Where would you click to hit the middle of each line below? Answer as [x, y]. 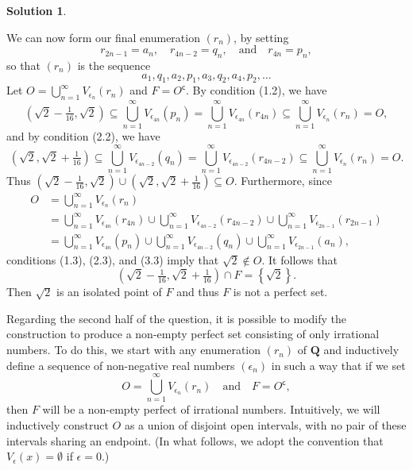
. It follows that [299, 259]
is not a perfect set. [280, 292]
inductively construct [58, 424]
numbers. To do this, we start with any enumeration [134, 350]
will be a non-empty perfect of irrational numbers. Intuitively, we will [211, 409]
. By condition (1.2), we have [257, 90]
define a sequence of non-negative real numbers [121, 365]
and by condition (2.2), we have [83, 136]
